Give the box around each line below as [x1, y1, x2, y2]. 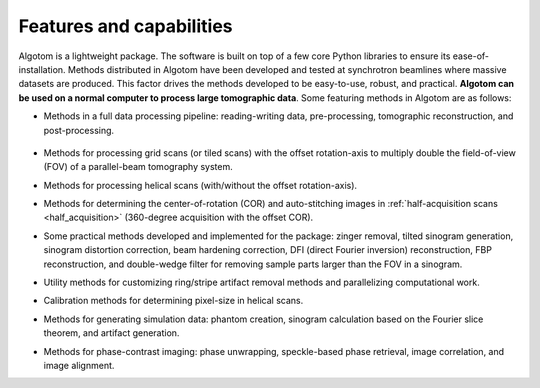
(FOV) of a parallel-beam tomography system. [43, 161, 234, 173]
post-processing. [43, 124, 115, 136]
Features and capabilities [18, 15, 234, 37]
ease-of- [452, 50, 490, 62]
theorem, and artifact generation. [43, 327, 180, 339]
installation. [18, 63, 66, 75]
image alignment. [43, 359, 115, 371]
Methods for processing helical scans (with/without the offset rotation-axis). [43, 179, 358, 191]
